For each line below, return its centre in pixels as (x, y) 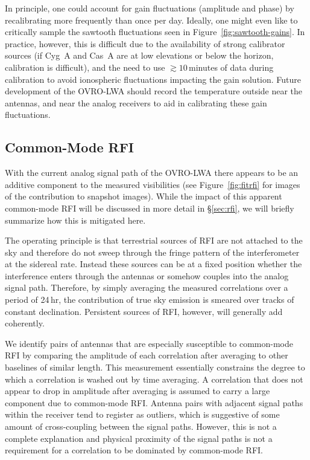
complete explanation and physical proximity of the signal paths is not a (139, 438)
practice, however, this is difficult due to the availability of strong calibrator (145, 43)
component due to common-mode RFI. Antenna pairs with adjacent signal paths (154, 402)
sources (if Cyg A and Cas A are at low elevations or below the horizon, (139, 55)
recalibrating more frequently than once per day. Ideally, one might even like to (151, 20)
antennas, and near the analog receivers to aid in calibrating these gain (136, 102)
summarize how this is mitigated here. (75, 220)
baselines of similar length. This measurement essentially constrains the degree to (155, 367)
